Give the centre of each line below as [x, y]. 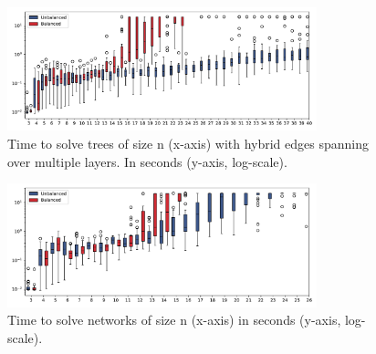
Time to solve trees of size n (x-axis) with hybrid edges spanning [188, 144]
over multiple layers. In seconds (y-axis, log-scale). [147, 161]
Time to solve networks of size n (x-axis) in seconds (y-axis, [174, 320]
